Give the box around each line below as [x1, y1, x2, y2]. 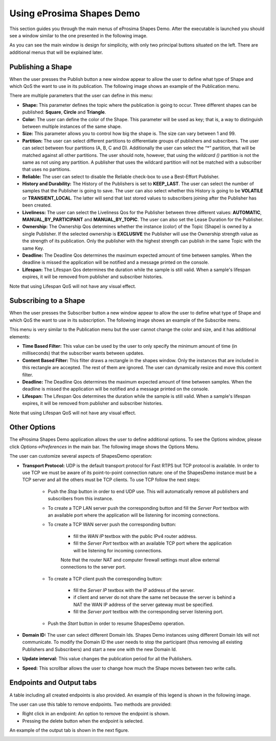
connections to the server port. [60, 564, 126, 570]
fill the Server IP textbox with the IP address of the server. [73, 587, 195, 593]
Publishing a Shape [9, 62, 73, 71]
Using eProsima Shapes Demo [9, 8, 141, 19]
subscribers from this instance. [48, 496, 113, 502]
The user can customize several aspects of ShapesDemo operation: [9, 453, 153, 459]
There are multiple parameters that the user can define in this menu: [9, 93, 153, 99]
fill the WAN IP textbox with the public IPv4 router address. [73, 533, 197, 539]
